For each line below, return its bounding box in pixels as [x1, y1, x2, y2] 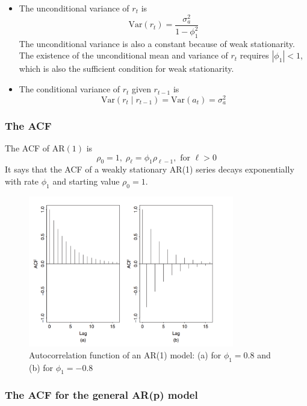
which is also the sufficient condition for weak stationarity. [19, 62, 234, 75]
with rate [5, 174, 39, 187]
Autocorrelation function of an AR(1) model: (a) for [29, 348, 222, 361]
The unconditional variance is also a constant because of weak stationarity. [19, 37, 295, 49]
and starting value [52, 174, 120, 187]
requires [240, 49, 269, 62]
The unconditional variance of [19, 2, 129, 14]
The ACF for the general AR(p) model [5, 387, 198, 402]
